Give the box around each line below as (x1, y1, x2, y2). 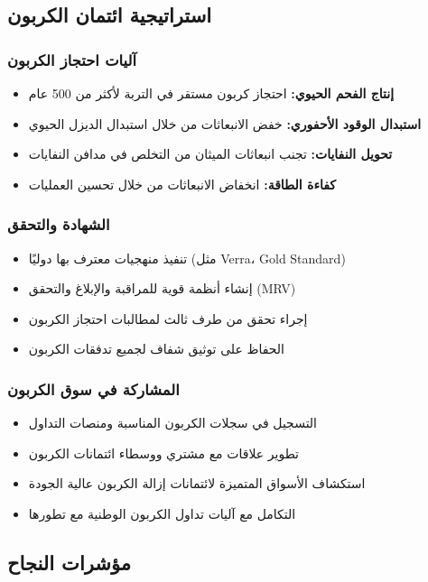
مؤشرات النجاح (7, 548, 132, 576)
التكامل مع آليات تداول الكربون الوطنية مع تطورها (28, 503, 296, 522)
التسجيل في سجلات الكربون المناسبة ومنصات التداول (28, 413, 318, 432)
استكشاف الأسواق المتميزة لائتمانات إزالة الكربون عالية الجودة (28, 474, 366, 493)
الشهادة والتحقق (7, 213, 110, 236)
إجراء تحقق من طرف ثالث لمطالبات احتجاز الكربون (28, 309, 308, 328)
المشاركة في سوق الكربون (7, 377, 180, 400)
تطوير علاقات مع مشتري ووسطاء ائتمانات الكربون (28, 443, 300, 462)
